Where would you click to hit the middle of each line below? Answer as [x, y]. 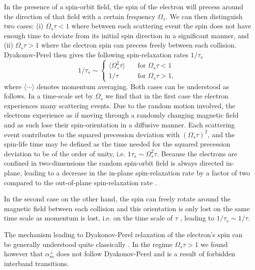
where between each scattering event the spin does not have [161, 26]
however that [24, 254]
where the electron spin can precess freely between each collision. [139, 45]
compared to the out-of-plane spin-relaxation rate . [81, 182]
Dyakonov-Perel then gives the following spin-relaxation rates [96, 54]
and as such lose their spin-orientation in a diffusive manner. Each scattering [119, 124]
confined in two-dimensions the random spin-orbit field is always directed [114, 163]
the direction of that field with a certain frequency [80, 16]
